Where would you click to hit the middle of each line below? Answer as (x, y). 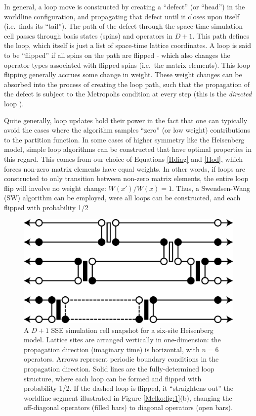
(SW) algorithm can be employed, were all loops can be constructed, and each (122, 198)
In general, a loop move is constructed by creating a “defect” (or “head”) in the (125, 6)
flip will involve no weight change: (55, 188)
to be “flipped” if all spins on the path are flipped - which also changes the (117, 55)
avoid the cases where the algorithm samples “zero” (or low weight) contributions (127, 130)
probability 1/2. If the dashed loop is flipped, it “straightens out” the (128, 388)
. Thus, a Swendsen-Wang (211, 188)
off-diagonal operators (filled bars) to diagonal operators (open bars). (128, 407)
